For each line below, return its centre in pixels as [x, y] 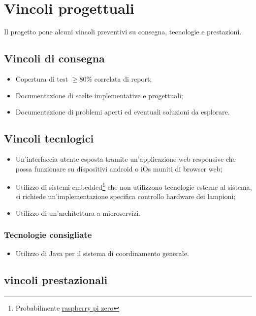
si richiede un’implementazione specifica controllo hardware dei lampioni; [126, 196]
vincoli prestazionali [56, 279]
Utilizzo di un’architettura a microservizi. [78, 213]
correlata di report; [123, 78]
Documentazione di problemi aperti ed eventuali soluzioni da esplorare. [123, 112]
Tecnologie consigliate [48, 235]
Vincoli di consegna [54, 58]
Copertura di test [42, 78]
